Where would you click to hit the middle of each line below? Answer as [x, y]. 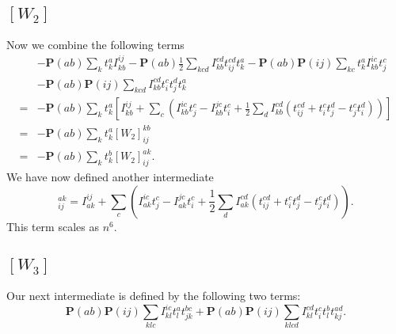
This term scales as [53, 226]
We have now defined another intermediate [110, 177]
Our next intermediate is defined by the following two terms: [154, 296]
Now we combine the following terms [95, 44]
